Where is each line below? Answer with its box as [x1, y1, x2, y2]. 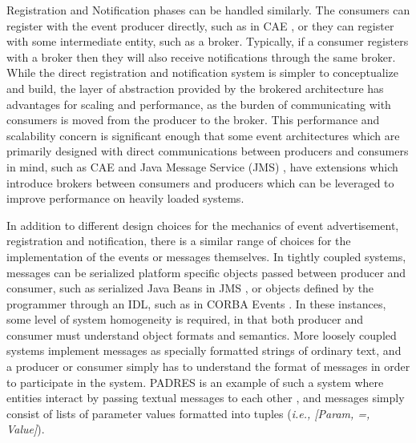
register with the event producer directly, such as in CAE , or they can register [6, 17, 394, 34]
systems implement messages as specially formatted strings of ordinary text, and [6, 342, 402, 359]
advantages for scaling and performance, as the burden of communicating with [6, 95, 391, 112]
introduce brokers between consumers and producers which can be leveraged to [6, 174, 394, 191]
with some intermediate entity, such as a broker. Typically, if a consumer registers [6, 33, 409, 50]
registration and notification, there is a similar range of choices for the [6, 232, 351, 249]
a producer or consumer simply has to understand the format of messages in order [6, 358, 410, 375]
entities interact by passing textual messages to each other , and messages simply [6, 389, 405, 406]
